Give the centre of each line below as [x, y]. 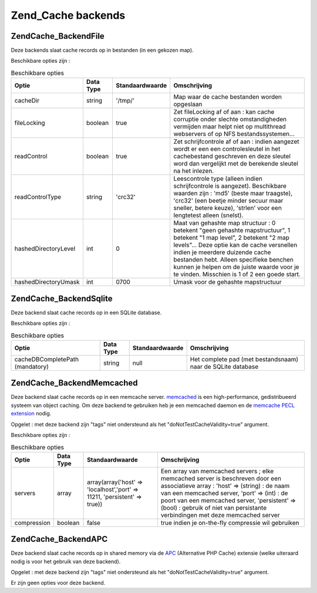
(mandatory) [32, 367]
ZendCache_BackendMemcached [74, 383]
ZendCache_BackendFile [58, 36]
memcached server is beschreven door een [221, 478]
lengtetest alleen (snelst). [208, 215]
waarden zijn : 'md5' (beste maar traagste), [233, 194]
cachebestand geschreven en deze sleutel [232, 157]
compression [33, 523]
